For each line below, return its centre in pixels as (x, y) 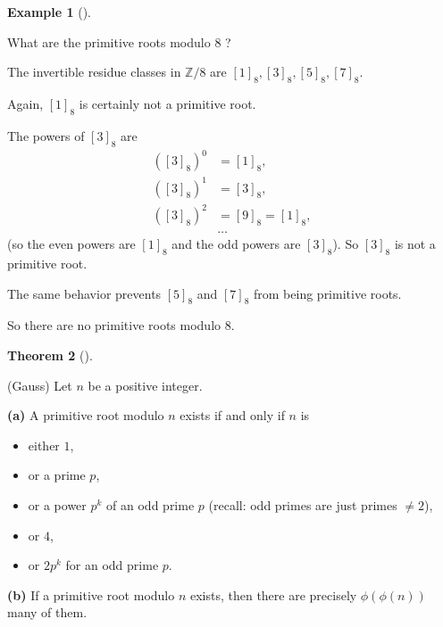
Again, (25, 103)
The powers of (46, 135)
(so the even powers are (71, 244)
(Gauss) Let (40, 385)
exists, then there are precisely (273, 594)
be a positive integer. (145, 385)
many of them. (47, 612)
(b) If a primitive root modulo (91, 594)
